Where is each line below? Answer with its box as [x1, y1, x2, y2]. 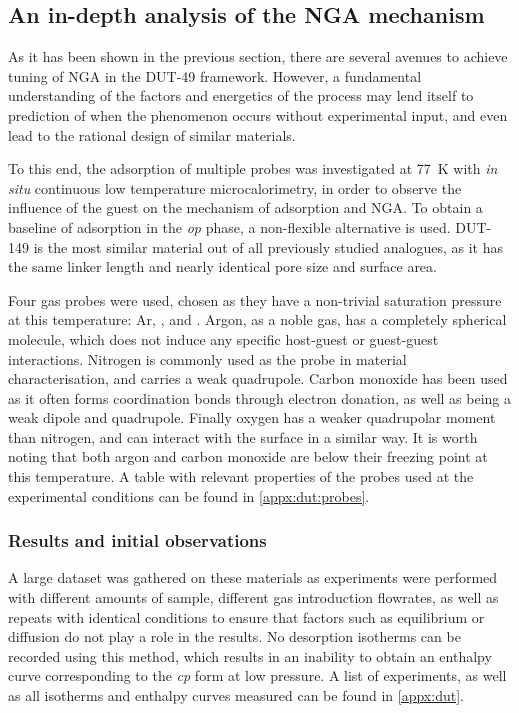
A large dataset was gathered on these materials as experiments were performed [8, 567, 498, 588]
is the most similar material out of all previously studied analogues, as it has [33, 236, 503, 257]
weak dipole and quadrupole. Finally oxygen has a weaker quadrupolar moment [8, 407, 496, 428]
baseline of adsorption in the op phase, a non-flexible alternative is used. [8, 216, 451, 237]
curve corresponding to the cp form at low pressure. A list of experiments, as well [8, 665, 507, 686]
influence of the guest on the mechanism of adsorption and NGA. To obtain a [8, 197, 483, 218]
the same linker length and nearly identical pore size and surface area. [8, 256, 437, 277]
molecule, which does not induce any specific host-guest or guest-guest [8, 328, 439, 349]
